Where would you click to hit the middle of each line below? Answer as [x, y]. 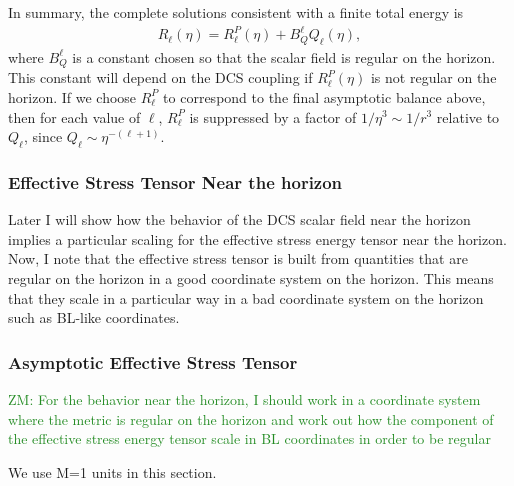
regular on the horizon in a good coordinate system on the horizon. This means [251, 277]
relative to [468, 116]
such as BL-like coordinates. [94, 317]
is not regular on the [433, 77]
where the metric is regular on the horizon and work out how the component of [251, 418]
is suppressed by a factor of [273, 116]
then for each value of [74, 116]
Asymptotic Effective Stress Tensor [153, 361]
